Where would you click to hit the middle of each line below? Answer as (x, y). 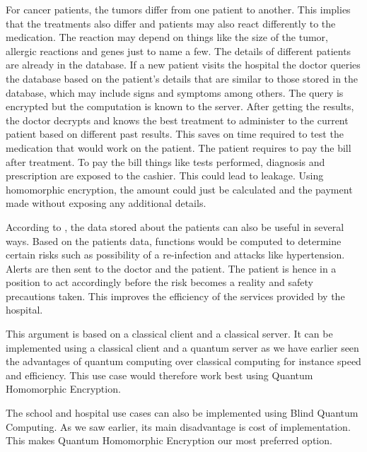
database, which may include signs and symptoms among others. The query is (175, 92)
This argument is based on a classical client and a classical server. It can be (169, 334)
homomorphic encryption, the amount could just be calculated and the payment (179, 189)
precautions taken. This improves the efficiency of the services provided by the (175, 296)
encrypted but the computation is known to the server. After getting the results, (180, 106)
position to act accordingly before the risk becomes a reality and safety (159, 282)
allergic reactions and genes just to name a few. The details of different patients (179, 50)
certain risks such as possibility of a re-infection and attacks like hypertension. (175, 255)
